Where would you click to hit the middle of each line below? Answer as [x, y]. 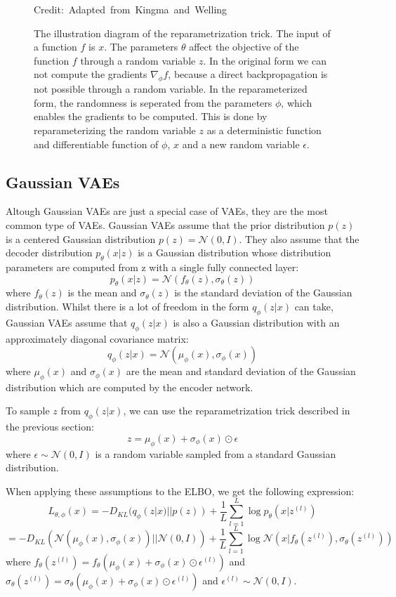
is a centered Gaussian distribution [81, 238]
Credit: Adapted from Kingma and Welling [131, 9]
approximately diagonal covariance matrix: [97, 338]
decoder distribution [49, 252]
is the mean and [102, 293]
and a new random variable [241, 144]
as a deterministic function [264, 130]
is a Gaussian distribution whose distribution [235, 252]
